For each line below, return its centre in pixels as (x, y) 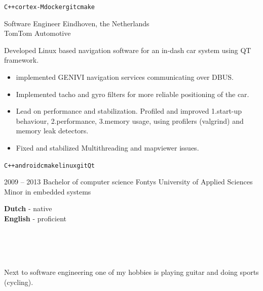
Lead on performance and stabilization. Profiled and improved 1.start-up (129, 111)
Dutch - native (28, 208)
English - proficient (35, 219)
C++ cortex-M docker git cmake (49, 7)
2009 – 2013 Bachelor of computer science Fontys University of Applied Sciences (128, 182)
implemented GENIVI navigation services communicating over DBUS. (125, 77)
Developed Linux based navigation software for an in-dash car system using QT (128, 50)
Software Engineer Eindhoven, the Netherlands (77, 23)
